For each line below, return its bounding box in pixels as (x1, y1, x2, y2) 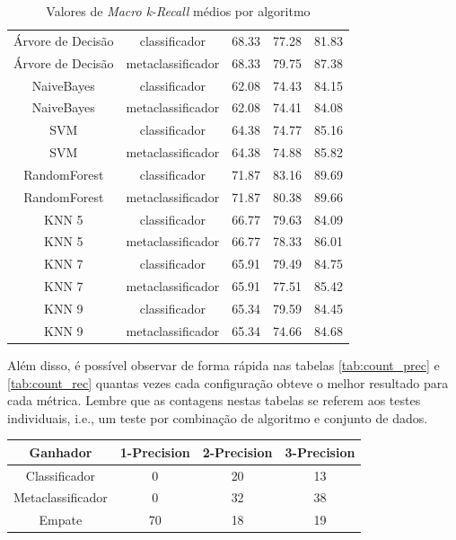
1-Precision (119, 442, 190, 461)
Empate (39, 510, 83, 529)
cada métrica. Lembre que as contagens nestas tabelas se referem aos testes (7, 391, 421, 410)
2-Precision (202, 442, 273, 461)
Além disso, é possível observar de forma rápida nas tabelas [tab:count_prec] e (7, 355, 440, 374)
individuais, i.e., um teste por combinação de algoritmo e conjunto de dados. (7, 408, 428, 427)
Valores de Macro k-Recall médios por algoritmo (46, 2, 311, 20)
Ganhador (29, 442, 92, 461)
